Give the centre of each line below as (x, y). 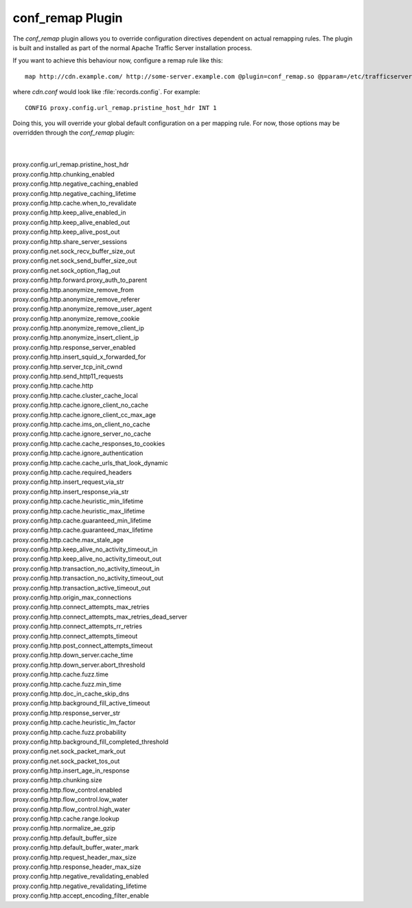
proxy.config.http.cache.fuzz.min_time (67, 684)
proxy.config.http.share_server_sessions (70, 241)
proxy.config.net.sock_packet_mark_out (69, 751)
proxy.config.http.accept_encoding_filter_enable (81, 896)
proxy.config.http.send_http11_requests (68, 376)
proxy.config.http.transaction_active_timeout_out (82, 588)
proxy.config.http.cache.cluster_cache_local (75, 395)
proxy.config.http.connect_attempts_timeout (75, 636)
